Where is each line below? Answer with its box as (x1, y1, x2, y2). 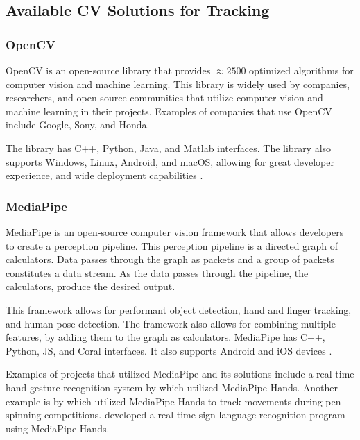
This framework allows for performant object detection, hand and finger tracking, (6, 302, 352, 316)
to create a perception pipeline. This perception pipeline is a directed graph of (6, 238, 338, 253)
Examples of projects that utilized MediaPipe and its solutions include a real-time (6, 366, 354, 381)
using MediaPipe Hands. (6, 421, 110, 435)
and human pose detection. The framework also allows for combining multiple (6, 316, 336, 330)
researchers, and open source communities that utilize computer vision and (6, 90, 323, 105)
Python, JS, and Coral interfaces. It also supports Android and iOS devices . (6, 343, 332, 357)
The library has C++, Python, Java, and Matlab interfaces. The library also (6, 140, 332, 155)
